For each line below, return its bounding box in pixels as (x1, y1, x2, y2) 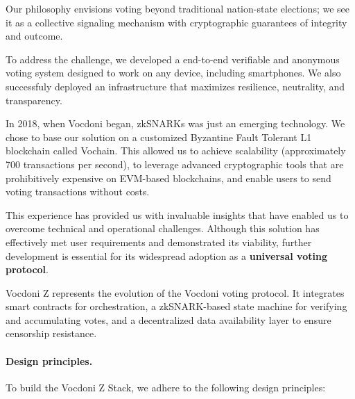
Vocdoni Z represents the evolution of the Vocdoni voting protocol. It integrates (6, 285, 345, 300)
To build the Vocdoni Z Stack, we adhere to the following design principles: (6, 380, 326, 394)
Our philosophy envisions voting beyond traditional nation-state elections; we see (6, 1, 350, 15)
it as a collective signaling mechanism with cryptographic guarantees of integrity (6, 15, 347, 29)
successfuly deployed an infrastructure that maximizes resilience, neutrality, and (6, 79, 345, 93)
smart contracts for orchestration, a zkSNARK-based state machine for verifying (6, 299, 347, 313)
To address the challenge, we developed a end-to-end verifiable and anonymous (6, 51, 340, 66)
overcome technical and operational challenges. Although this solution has (6, 221, 320, 236)
